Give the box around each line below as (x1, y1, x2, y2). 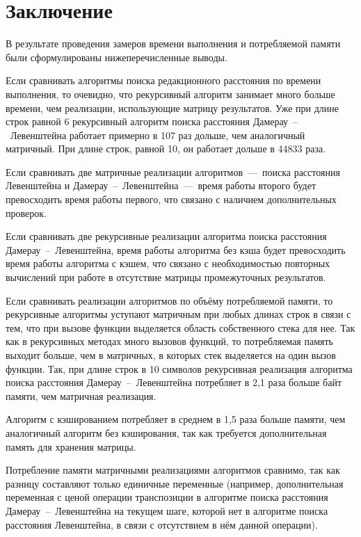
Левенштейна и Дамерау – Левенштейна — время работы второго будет (6, 178, 316, 193)
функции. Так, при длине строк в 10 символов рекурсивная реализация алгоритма (6, 361, 353, 376)
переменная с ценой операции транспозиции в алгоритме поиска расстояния (6, 490, 328, 504)
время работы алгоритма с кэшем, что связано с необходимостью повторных (6, 256, 330, 271)
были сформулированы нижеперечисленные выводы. (6, 49, 227, 64)
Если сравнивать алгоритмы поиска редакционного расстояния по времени (6, 73, 321, 88)
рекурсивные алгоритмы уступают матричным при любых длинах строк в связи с (6, 307, 351, 321)
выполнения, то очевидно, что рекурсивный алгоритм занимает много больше (6, 86, 335, 101)
